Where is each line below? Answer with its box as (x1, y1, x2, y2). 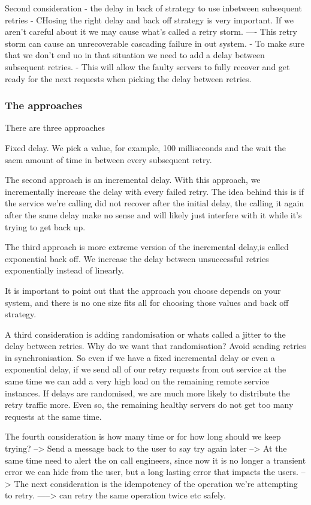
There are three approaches (5, 121, 105, 134)
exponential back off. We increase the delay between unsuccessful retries (5, 252, 269, 264)
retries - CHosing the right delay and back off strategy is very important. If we (5, 13, 294, 26)
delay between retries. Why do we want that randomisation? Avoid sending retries (5, 339, 306, 352)
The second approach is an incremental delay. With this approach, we (5, 173, 261, 186)
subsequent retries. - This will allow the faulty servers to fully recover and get (5, 60, 290, 73)
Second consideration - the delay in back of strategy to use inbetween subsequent (5, 2, 302, 14)
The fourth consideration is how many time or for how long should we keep (5, 430, 281, 443)
